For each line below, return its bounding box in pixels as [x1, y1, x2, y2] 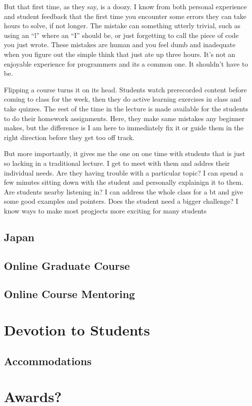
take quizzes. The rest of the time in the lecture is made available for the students [4, 103, 249, 113]
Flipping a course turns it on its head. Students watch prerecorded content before [4, 84, 247, 94]
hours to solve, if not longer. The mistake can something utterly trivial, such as [4, 20, 240, 31]
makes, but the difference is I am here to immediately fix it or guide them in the [4, 123, 244, 133]
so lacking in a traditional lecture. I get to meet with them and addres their [4, 158, 230, 168]
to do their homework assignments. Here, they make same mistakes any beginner [4, 113, 245, 123]
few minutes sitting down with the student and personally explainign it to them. [4, 177, 244, 187]
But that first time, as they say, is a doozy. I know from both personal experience [4, 1, 247, 11]
